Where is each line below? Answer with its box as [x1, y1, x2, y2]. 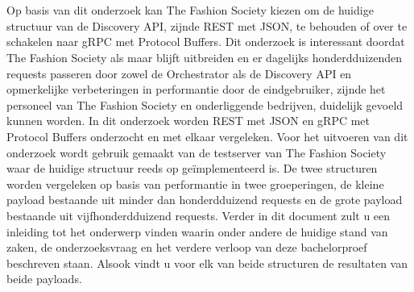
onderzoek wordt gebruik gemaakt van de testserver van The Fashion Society [6, 144, 387, 161]
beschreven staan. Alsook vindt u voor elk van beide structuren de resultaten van [6, 254, 408, 271]
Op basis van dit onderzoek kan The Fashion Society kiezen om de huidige [6, 2, 374, 19]
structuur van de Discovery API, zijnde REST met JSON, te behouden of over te [6, 17, 408, 34]
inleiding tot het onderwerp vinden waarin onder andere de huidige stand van [6, 223, 388, 240]
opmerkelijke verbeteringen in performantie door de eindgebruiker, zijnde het [6, 81, 386, 98]
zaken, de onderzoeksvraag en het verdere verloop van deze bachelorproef [6, 239, 367, 256]
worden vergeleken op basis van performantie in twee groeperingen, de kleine [6, 175, 384, 192]
